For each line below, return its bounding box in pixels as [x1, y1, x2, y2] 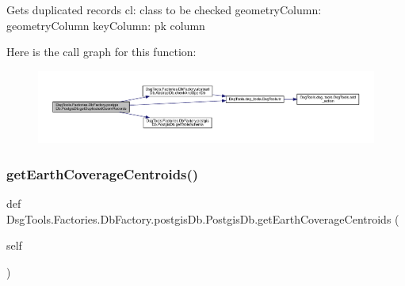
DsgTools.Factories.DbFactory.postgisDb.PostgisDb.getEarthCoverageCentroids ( [6, 210, 399, 227]
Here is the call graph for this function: [6, 43, 197, 60]
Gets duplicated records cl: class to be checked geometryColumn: [6, 2, 322, 17]
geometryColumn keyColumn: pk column [6, 17, 205, 33]
